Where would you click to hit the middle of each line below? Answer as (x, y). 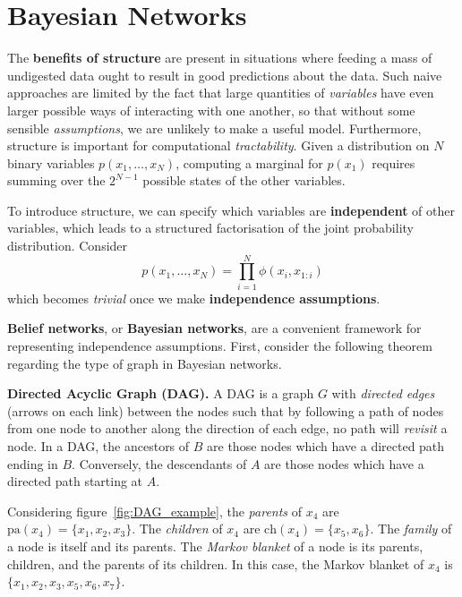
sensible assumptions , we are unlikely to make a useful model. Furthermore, (214, 128)
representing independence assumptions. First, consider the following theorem (220, 345)
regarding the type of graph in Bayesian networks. (145, 363)
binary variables (51, 162)
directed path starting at (75, 481)
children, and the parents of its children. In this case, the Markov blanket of (216, 563)
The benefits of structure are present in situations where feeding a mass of (220, 58)
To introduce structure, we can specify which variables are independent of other (231, 210)
